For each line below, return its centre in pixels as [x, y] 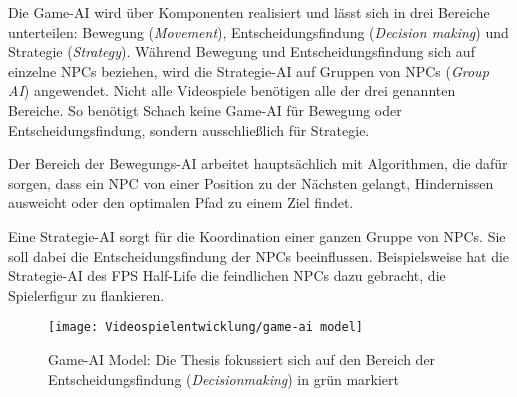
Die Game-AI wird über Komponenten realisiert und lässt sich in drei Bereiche [249, 12]
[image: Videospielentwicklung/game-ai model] [205, 327]
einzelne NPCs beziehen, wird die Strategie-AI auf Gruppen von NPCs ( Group [248, 70]
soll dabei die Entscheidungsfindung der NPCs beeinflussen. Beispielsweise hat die [259, 255]
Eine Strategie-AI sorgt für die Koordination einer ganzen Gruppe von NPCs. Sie [257, 235]
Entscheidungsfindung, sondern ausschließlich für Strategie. [189, 129]
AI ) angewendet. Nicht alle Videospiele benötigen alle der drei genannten [232, 90]
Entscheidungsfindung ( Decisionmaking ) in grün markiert [223, 378]
